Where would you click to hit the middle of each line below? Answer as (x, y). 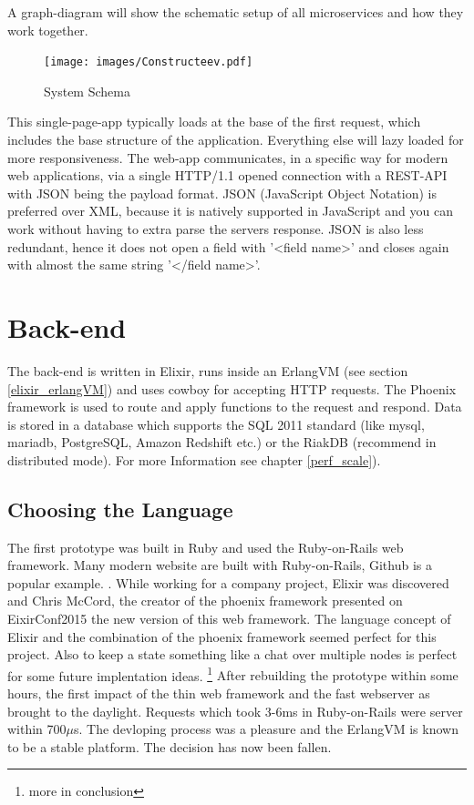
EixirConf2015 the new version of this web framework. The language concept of (229, 619)
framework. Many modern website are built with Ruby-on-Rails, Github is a (220, 565)
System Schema (87, 91)
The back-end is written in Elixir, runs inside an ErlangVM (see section (208, 370)
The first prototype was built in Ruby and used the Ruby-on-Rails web (206, 547)
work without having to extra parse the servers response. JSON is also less (216, 229)
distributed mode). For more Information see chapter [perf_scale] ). (194, 459)
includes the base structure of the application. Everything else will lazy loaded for (236, 140)
